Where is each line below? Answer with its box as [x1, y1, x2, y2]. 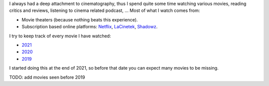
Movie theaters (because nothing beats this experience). [21, 16, 138, 22]
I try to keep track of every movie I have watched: [9, 33, 112, 39]
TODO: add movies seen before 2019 [9, 74, 85, 80]
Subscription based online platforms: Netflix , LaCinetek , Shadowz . [21, 24, 158, 30]
